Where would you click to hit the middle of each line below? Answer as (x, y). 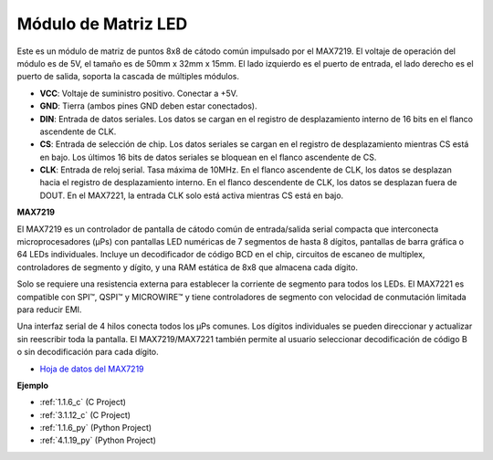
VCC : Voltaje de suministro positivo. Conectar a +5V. (139, 93)
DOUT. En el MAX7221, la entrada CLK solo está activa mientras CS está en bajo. (192, 195)
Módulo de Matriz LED (102, 24)
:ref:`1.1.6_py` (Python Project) (96, 428)
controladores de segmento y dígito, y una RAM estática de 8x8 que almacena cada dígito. (187, 267)
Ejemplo (33, 385)
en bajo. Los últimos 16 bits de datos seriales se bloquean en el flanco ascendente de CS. (208, 157)
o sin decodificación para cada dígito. (88, 352)
